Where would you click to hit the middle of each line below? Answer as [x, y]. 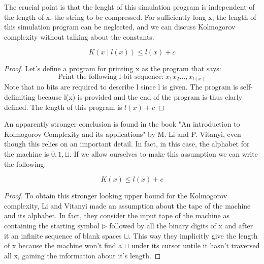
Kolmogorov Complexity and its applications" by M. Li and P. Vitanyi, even [123, 134]
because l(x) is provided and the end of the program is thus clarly [140, 97]
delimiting [20, 97]
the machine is [27, 154]
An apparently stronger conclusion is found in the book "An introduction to [122, 124]
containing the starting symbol [52, 226]
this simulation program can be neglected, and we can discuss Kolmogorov [120, 27]
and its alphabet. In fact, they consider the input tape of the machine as [117, 215]
